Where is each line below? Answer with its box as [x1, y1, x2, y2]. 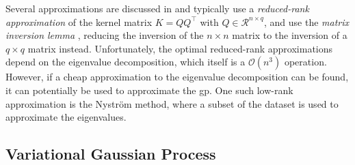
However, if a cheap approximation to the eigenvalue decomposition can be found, [5, 70, 349, 84]
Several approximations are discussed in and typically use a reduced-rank [5, 1, 309, 15]
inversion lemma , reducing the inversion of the [5, 28, 204, 42]
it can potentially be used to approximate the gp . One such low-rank [5, 82, 293, 97]
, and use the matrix [263, 14, 350, 29]
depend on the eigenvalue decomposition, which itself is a [5, 55, 246, 69]
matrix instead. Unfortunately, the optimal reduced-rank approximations [27, 41, 333, 55]
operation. [284, 55, 327, 69]
